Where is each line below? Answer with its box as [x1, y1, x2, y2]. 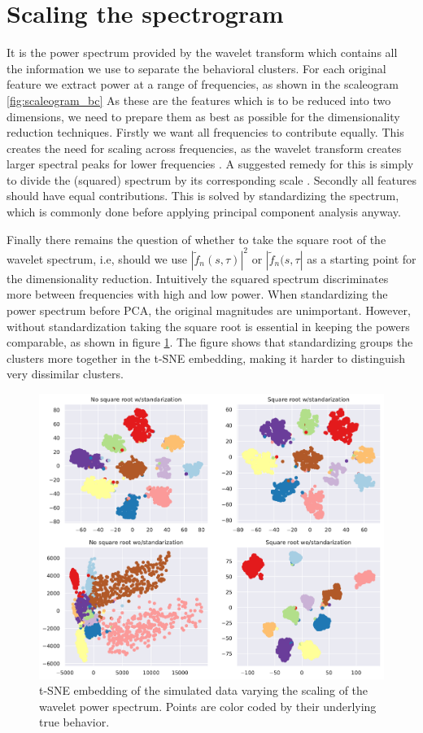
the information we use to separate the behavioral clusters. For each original [7, 59, 386, 76]
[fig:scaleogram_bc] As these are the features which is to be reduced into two [7, 91, 391, 108]
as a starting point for [307, 250, 416, 267]
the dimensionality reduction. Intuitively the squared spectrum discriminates [7, 269, 389, 286]
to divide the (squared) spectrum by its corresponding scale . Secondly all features [7, 171, 416, 188]
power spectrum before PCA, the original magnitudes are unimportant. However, [7, 301, 411, 318]
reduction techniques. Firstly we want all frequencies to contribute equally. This [7, 124, 404, 141]
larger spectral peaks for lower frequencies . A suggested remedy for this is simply [7, 155, 414, 172]
